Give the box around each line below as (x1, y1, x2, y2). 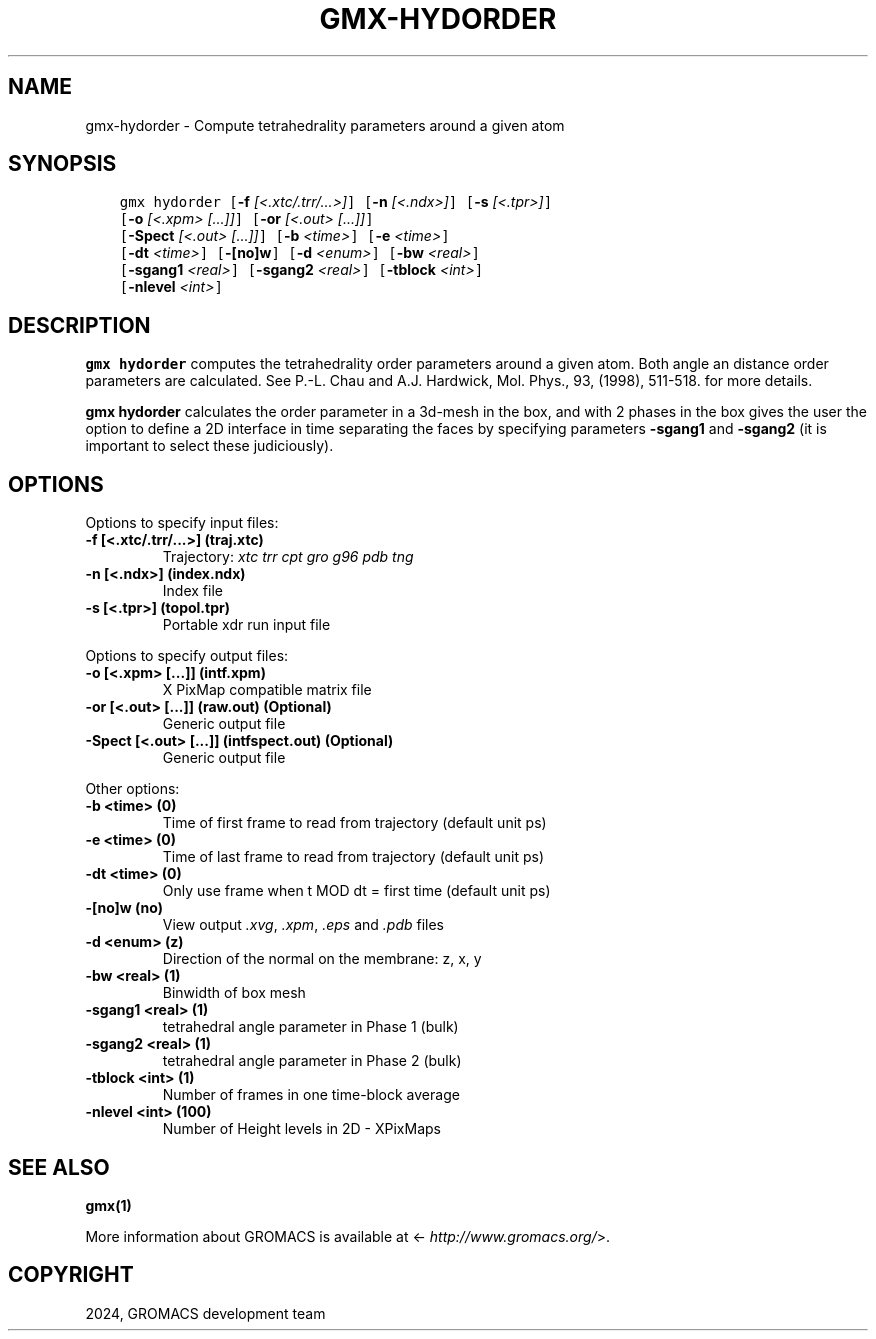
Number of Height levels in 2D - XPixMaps (162, 1120, 441, 1138)
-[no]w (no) (85, 899, 164, 917)
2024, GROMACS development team (85, 1304, 326, 1322)
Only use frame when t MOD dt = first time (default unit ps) (162, 882, 551, 900)
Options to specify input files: (85, 514, 279, 532)
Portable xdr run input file (162, 616, 331, 634)
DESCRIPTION (8, 312, 151, 338)
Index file (162, 582, 223, 600)
